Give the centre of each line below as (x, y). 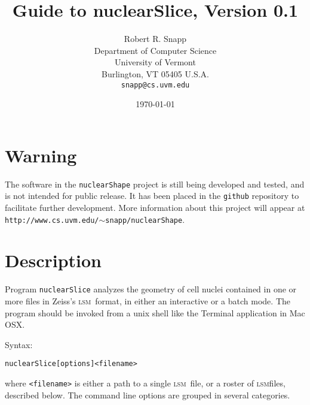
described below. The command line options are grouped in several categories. (148, 395)
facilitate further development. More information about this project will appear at (155, 207)
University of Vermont (155, 62)
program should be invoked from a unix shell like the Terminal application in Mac (155, 312)
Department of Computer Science (155, 50)
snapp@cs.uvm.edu (155, 85)
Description (53, 260)
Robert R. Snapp (155, 39)
